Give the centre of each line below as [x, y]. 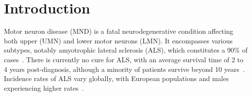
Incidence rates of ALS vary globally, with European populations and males [117, 78]
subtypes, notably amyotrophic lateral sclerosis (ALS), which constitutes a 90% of [126, 50]
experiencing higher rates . [44, 88]
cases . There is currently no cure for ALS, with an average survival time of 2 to [124, 59]
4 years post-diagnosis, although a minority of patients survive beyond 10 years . [124, 69]
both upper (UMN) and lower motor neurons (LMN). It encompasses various [118, 40]
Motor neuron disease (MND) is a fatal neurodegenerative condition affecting [119, 31]
